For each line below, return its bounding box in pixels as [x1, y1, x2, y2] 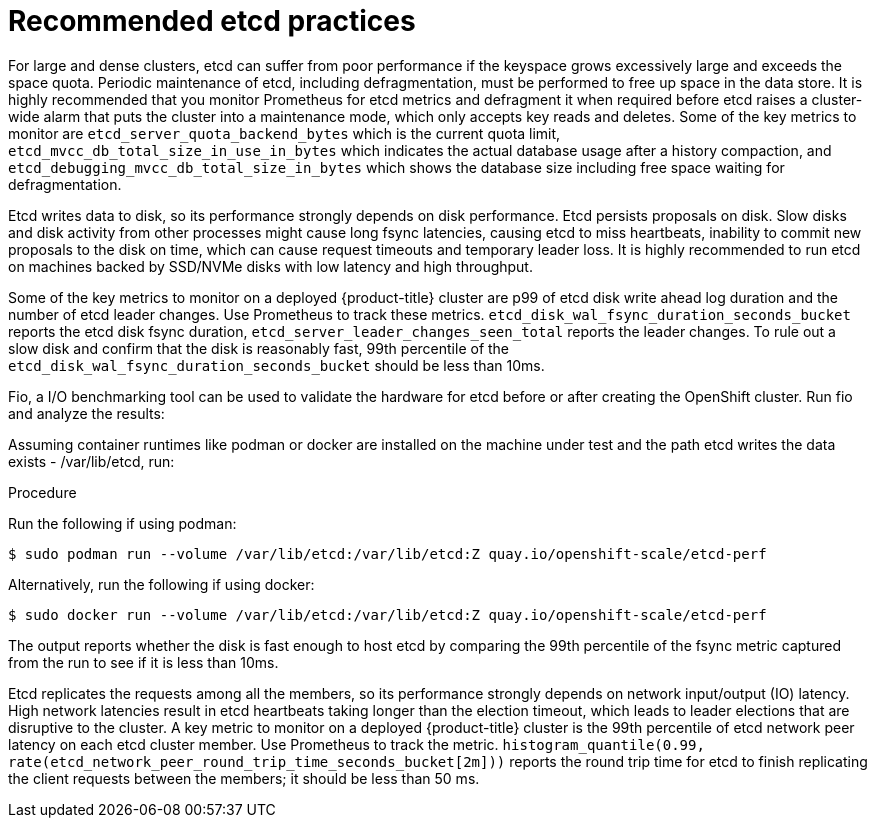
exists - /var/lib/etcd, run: [8, 452, 175, 470]
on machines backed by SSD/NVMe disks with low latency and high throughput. [8, 257, 533, 275]
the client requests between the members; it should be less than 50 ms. [8, 769, 480, 787]
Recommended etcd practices [8, 4, 416, 38]
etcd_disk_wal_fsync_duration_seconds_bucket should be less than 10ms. [8, 356, 545, 374]
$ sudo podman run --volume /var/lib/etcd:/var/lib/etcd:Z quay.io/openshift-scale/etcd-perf [8, 545, 767, 562]
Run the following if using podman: [8, 514, 237, 532]
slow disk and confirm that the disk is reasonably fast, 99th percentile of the [8, 339, 510, 357]
